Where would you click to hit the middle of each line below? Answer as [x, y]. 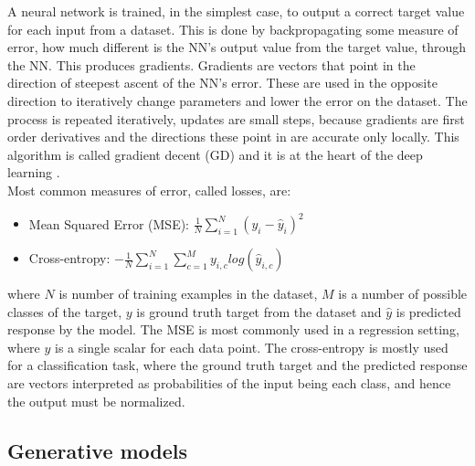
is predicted [428, 311]
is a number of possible [403, 294]
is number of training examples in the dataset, [188, 294]
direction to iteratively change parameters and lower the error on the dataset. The [237, 100]
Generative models [98, 450]
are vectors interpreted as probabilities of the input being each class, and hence [229, 383]
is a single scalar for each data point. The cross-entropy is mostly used [252, 347]
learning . [34, 172]
